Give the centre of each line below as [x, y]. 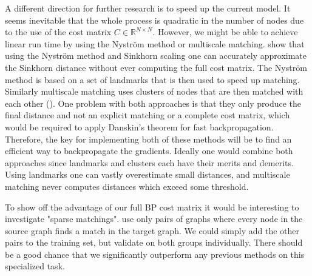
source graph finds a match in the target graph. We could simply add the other [152, 230]
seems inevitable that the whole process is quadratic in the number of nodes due [154, 20]
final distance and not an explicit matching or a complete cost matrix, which [148, 115]
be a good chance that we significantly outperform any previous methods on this [155, 254]
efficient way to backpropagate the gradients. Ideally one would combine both [149, 151]
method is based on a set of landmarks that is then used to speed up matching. [152, 79]
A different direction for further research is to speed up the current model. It [148, 8]
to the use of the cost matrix [58, 32]
